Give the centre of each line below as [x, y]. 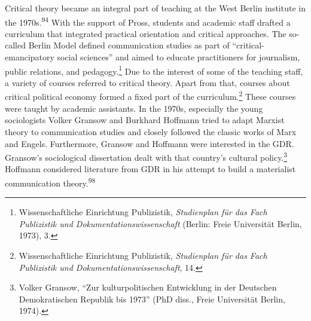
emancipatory [30, 57]
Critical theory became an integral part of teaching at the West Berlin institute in [155, 8]
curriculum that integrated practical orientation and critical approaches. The [146, 33]
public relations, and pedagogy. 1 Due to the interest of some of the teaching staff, [154, 70]
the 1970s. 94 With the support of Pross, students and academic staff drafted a [148, 21]
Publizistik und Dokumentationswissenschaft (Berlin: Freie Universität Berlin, [160, 223]
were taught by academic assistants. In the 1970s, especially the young [134, 108]
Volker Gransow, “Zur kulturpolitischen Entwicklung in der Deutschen [148, 287]
